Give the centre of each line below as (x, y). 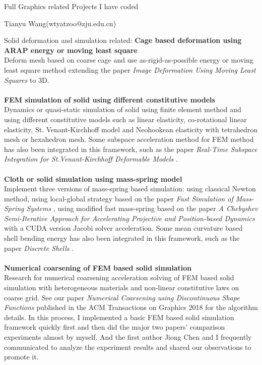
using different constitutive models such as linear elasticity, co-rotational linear (125, 119)
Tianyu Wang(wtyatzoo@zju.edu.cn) (60, 23)
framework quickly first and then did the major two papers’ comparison (115, 327)
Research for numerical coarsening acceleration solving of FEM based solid (119, 277)
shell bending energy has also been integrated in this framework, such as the (122, 238)
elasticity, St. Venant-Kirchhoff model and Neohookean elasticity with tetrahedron (131, 129)
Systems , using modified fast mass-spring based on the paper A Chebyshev (142, 208)
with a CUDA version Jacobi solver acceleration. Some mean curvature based (123, 228)
